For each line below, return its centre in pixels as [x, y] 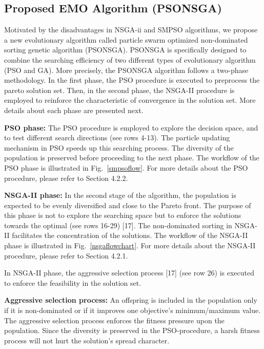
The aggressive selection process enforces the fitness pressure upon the [114, 320]
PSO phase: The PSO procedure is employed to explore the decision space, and [131, 127]
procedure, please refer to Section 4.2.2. [66, 178]
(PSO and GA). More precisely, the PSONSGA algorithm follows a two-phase [126, 70]
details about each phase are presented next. [74, 110]
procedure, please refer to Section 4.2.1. [66, 255]
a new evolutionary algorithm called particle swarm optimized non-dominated [126, 39]
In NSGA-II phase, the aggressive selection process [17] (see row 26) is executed [129, 273]
